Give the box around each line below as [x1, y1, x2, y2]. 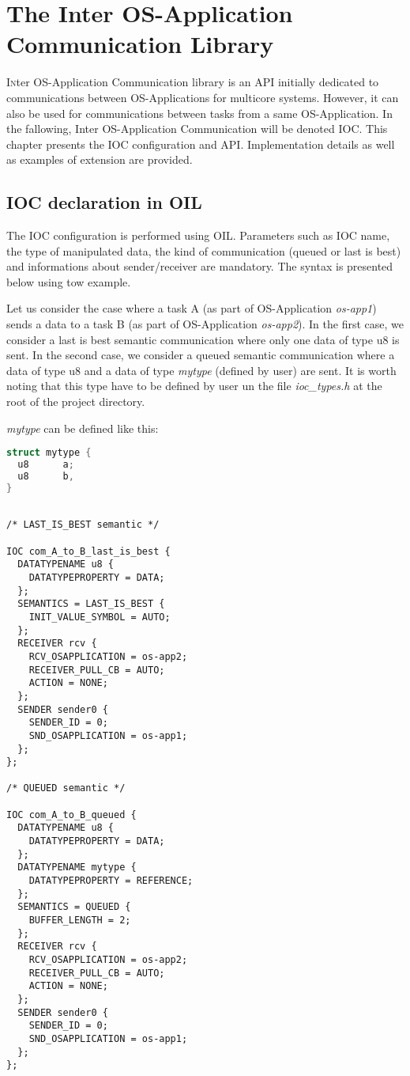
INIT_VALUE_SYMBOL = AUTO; [28, 611, 171, 623]
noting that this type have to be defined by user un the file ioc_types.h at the [6, 377, 382, 394]
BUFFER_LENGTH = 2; [28, 915, 131, 926]
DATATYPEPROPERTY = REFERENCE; [28, 875, 194, 887]
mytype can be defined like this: [6, 419, 159, 436]
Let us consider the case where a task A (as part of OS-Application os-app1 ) [6, 300, 377, 316]
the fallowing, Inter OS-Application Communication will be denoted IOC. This [6, 120, 388, 137]
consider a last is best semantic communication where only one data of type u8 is [6, 331, 400, 347]
